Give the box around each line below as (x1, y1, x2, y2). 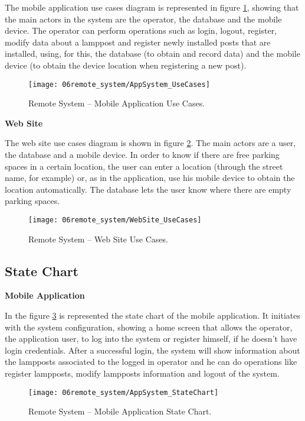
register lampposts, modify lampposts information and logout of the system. (5, 367, 280, 379)
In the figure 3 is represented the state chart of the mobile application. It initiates (5, 309, 300, 322)
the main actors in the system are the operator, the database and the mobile (5, 12, 282, 25)
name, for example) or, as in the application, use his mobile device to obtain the (5, 171, 295, 184)
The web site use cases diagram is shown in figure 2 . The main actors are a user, (5, 137, 296, 149)
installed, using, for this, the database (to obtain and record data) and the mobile (5, 47, 300, 60)
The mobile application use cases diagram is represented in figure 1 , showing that (5, 1, 299, 13)
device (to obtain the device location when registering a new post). (5, 59, 247, 71)
